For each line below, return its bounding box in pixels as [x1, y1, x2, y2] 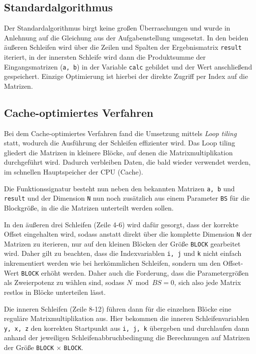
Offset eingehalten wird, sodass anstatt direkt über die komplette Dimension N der [4, 229, 252, 239]
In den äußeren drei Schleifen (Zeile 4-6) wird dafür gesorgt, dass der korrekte [4, 219, 239, 229]
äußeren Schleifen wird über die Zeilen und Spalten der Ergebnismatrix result [4, 42, 242, 52]
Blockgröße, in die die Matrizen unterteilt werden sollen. [4, 202, 174, 212]
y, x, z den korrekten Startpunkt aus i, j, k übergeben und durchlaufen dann [4, 322, 250, 333]
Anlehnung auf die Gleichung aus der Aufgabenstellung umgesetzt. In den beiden [4, 32, 249, 42]
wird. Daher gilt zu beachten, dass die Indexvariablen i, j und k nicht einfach [4, 248, 242, 258]
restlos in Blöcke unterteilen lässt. [4, 286, 106, 297]
